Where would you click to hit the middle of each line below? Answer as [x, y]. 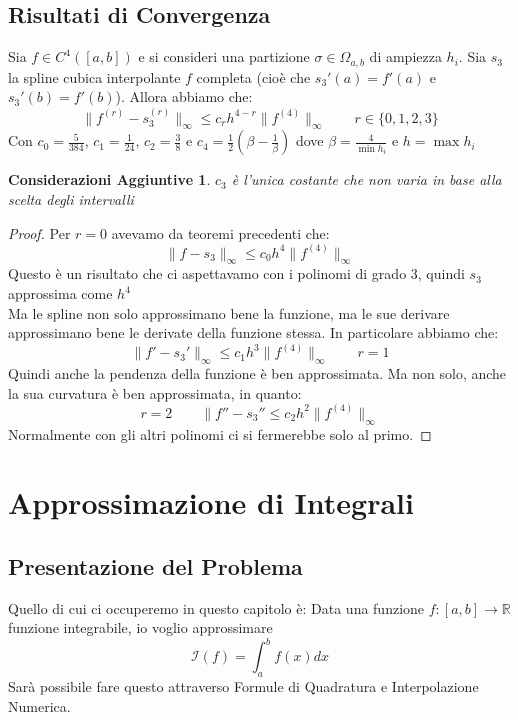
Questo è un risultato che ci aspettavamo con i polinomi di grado [207, 273]
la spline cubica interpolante [94, 76]
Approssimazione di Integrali [211, 502]
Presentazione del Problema [155, 565]
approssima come [60, 293]
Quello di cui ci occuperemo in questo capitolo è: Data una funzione [216, 607]
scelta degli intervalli [71, 199]
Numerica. [39, 705]
